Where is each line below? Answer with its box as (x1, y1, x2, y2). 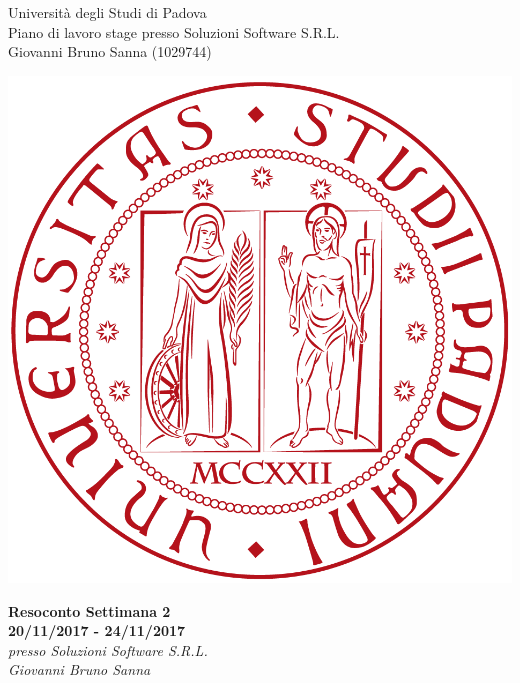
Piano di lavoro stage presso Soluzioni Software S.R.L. (8, 21, 340, 42)
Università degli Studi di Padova (8, 2, 207, 22)
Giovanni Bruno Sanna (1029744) (8, 41, 212, 62)
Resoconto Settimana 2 (8, 600, 171, 621)
